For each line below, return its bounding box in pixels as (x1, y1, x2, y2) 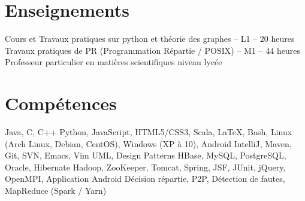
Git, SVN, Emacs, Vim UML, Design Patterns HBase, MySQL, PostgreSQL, (5, 149, 286, 162)
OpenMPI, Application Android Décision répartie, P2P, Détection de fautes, (5, 172, 285, 185)
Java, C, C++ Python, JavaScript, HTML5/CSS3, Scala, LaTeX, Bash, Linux (5, 126, 292, 138)
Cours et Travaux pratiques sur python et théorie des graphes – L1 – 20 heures (5, 32, 295, 45)
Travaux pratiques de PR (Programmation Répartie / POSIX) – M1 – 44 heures (5, 44, 300, 56)
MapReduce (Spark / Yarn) (5, 184, 107, 196)
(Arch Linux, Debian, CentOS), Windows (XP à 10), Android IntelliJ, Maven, (5, 137, 292, 150)
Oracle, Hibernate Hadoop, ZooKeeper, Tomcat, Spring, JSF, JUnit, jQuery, (5, 160, 286, 173)
